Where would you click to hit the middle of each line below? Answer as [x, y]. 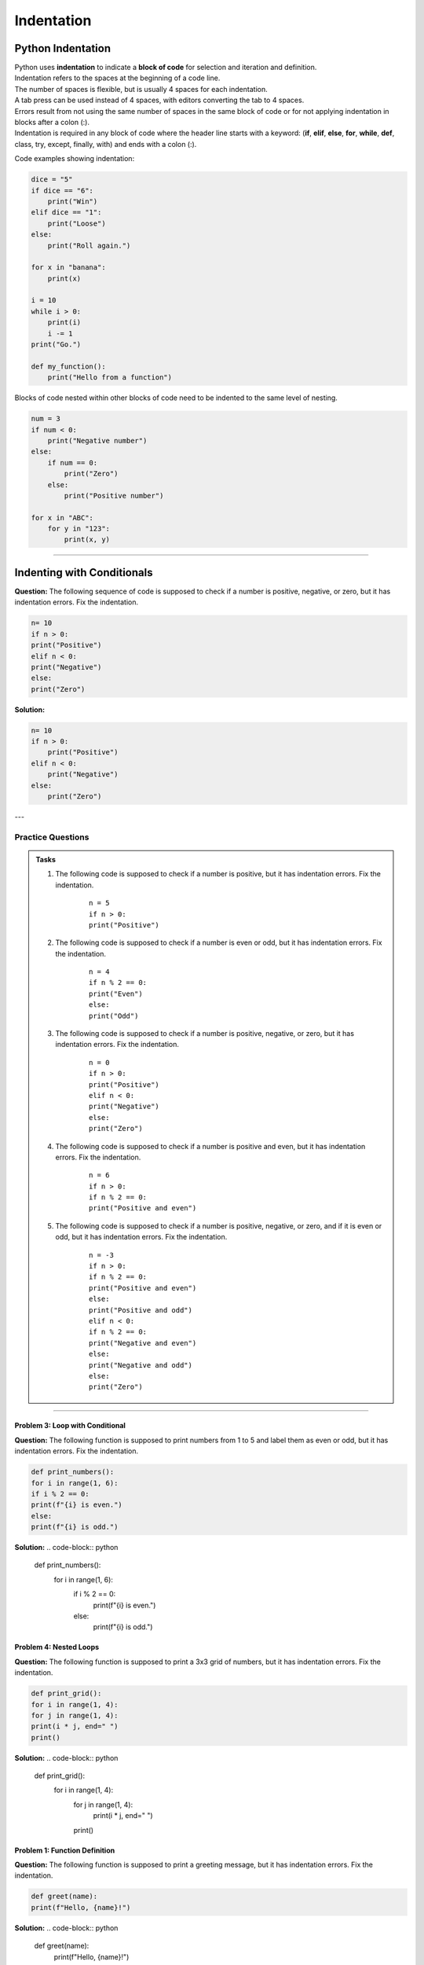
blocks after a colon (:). [52, 123]
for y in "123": [79, 529]
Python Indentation [63, 48]
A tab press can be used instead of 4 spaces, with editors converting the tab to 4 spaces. [159, 100]
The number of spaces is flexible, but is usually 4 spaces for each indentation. [141, 89]
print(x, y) [87, 540]
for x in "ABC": [62, 518]
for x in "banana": [68, 268]
